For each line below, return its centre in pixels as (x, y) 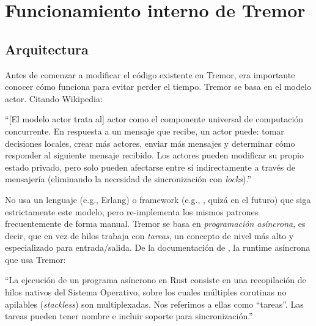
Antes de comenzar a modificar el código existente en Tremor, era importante (150, 74)
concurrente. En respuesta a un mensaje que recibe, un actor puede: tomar (145, 131)
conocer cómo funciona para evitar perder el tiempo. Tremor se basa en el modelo (158, 87)
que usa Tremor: (35, 259)
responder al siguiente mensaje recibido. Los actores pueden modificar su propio (154, 155)
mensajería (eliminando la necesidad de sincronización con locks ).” (128, 179)
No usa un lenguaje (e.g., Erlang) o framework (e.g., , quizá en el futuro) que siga (158, 199)
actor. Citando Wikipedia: (54, 98)
